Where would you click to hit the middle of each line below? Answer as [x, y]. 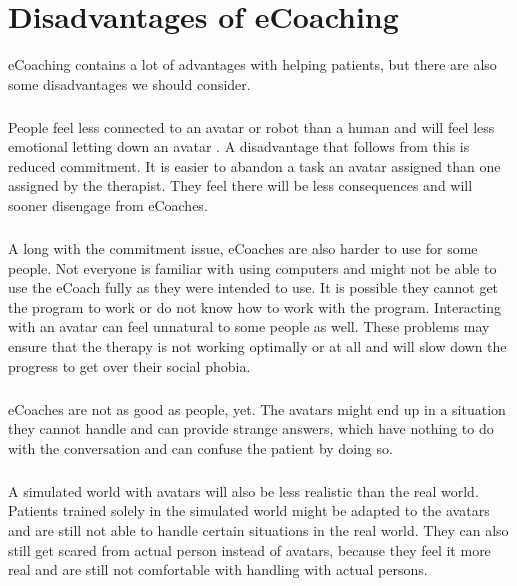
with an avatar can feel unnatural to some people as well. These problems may [249, 326]
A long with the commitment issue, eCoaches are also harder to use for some [243, 248]
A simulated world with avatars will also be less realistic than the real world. [243, 490]
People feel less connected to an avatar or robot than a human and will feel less [251, 126]
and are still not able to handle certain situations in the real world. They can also [258, 529]
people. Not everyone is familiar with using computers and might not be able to [252, 267]
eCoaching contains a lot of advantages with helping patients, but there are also [252, 64]
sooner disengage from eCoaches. [108, 205]
